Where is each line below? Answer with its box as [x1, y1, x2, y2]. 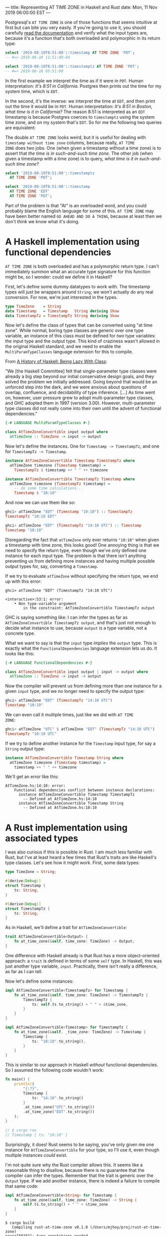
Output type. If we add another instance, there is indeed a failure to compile [5, 1177, 160, 1183]
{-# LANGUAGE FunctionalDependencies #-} [5, 660, 93, 665]
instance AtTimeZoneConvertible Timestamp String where [5, 755, 124, 760]
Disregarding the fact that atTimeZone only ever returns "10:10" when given [5, 537, 160, 543]
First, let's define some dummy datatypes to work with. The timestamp [5, 283, 151, 289]
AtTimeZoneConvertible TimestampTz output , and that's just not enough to [5, 619, 156, 625]
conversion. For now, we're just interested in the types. [5, 294, 118, 300]
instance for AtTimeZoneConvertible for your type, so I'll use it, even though [5, 1146, 160, 1153]
